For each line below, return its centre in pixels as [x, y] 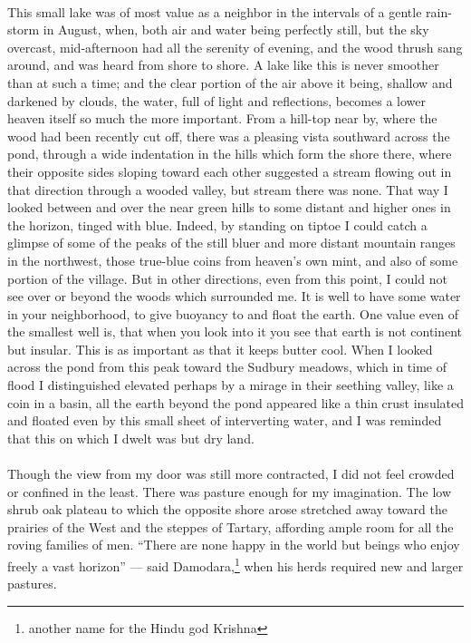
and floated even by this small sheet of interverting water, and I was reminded [225, 420]
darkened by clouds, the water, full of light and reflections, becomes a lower [216, 100]
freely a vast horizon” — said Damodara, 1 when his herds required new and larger [235, 565]
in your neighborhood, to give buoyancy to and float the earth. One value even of [233, 313]
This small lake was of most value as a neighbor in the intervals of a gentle [215, 11]
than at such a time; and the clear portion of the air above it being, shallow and [230, 82]
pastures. [32, 584]
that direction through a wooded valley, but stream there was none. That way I [228, 189]
